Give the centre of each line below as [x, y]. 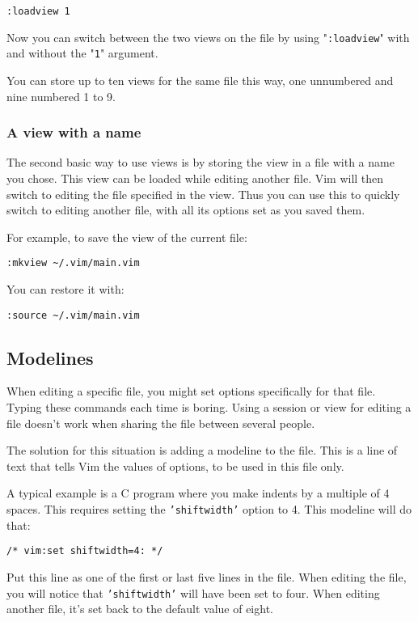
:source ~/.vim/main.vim [73, 315]
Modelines [50, 357]
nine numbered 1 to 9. [61, 96]
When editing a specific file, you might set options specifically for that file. [191, 391]
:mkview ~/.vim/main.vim [73, 263]
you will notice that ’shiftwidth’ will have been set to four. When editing [193, 592]
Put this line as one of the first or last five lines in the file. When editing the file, [207, 576]
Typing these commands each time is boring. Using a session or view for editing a [209, 407]
